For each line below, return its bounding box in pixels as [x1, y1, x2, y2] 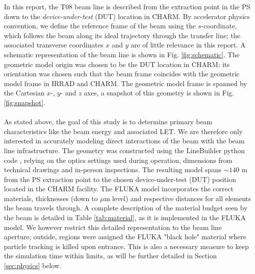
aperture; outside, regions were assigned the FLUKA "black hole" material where [4, 231, 246, 242]
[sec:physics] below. [4, 260, 61, 271]
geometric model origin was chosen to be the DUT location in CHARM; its [4, 59, 230, 69]
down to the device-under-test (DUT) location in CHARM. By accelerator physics [4, 11, 250, 21]
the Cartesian [4, 88, 45, 98]
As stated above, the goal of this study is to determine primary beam [4, 116, 212, 127]
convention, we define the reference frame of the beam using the [4, 21, 196, 31]
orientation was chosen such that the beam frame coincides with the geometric [4, 68, 240, 79]
